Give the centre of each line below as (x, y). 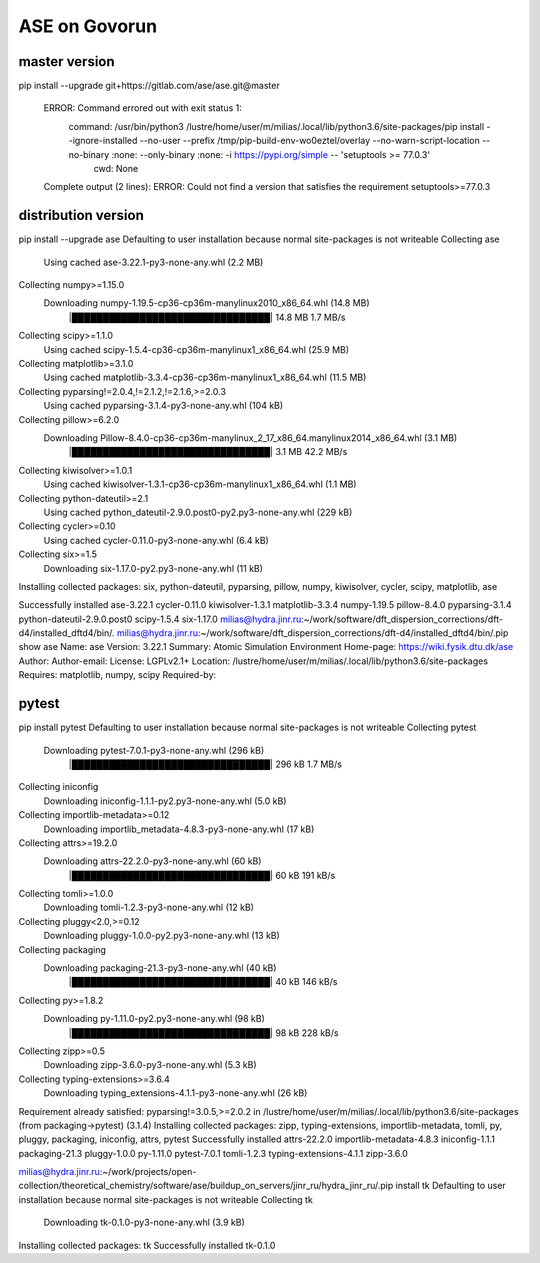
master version (66, 61)
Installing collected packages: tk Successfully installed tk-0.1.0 (147, 1245)
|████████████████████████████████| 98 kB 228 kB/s (203, 1032)
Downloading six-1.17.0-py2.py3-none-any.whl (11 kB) (153, 568)
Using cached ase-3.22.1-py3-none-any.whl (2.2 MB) (153, 262)
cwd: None (116, 169)
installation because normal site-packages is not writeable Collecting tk (166, 1199)
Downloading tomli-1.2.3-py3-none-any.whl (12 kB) (149, 907)
